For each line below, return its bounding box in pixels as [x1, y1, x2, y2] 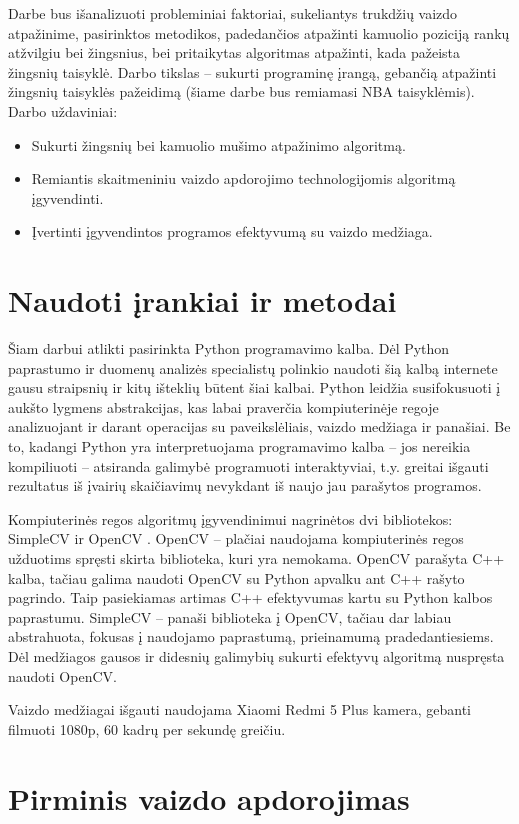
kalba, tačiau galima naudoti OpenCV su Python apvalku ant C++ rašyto [8, 567, 465, 588]
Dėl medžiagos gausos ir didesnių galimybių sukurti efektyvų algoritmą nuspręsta [8, 645, 505, 666]
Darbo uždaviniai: [8, 100, 118, 121]
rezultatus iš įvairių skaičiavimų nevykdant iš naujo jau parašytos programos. [8, 475, 482, 496]
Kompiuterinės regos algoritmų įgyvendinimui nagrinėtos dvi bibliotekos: [8, 508, 453, 529]
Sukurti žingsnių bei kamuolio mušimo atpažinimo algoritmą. [31, 134, 406, 155]
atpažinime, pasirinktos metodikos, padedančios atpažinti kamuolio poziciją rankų [8, 22, 510, 43]
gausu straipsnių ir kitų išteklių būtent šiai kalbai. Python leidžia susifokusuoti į [8, 377, 501, 398]
